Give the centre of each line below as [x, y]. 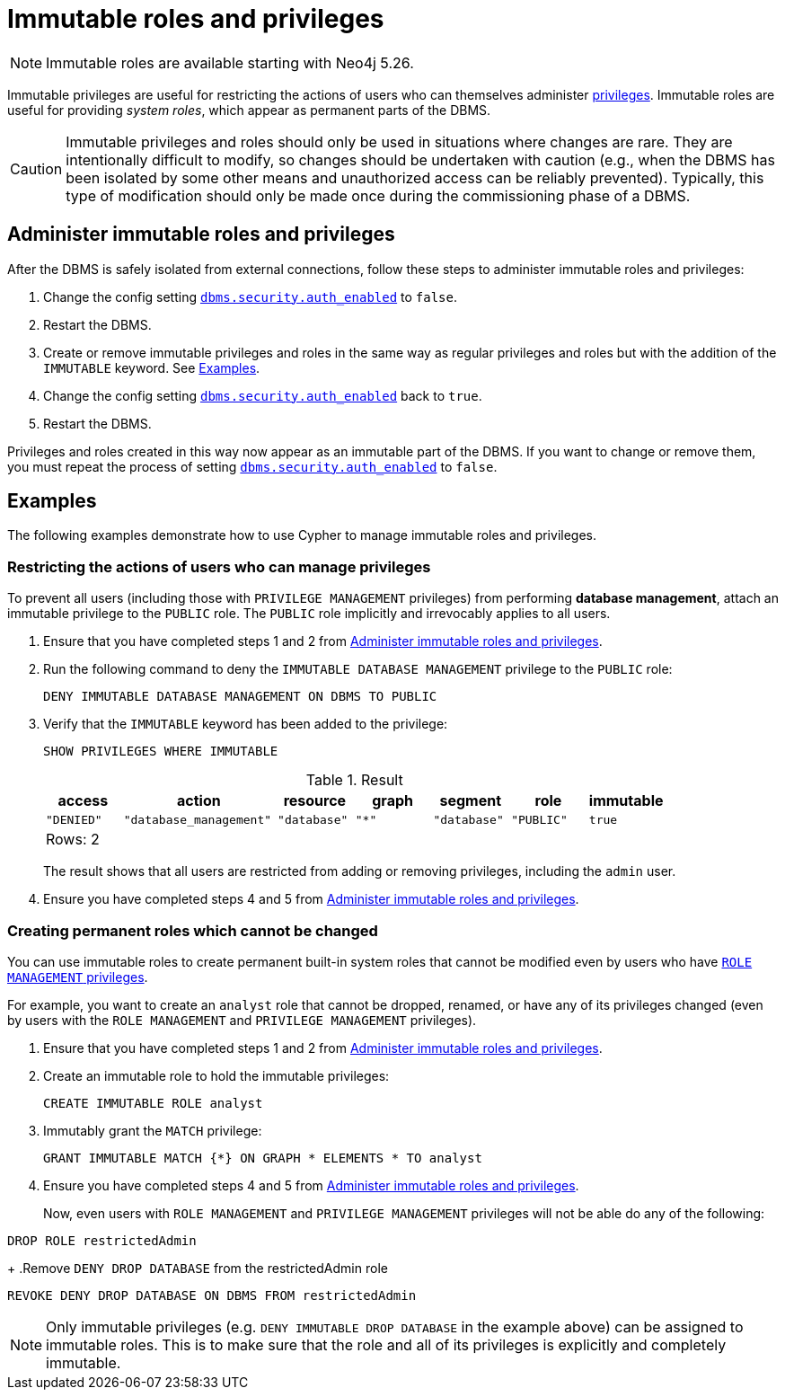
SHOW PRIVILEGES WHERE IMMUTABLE [161, 752]
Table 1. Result [354, 780]
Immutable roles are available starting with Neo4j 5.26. [230, 62]
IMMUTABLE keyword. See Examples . [152, 367]
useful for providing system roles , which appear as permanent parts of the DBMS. [249, 110]
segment [471, 801]
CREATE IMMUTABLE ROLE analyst [153, 1103]
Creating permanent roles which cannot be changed [193, 930]
